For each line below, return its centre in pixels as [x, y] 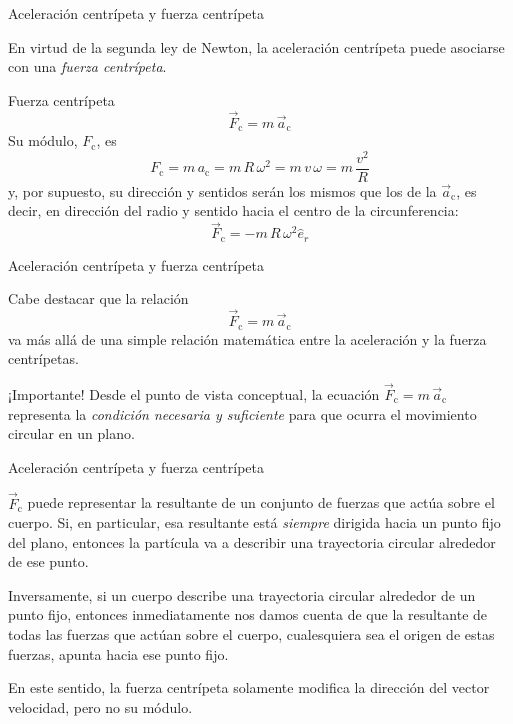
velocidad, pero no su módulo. [100, 706]
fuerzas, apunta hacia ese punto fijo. [118, 653]
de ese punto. [48, 561]
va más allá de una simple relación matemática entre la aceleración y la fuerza [247, 338]
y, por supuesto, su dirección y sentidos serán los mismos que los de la [222, 190]
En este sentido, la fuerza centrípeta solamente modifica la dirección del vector [249, 687]
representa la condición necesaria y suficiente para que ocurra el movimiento [242, 413]
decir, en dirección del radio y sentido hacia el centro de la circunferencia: [233, 210]
